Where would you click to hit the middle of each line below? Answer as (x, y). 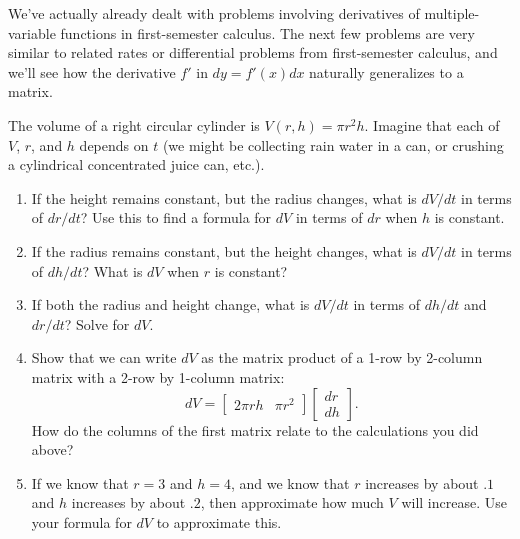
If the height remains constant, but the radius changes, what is (224, 197)
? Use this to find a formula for (176, 217)
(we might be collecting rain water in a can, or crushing (333, 144)
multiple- (452, 13)
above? (52, 449)
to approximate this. (219, 521)
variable (32, 32)
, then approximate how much (292, 502)
